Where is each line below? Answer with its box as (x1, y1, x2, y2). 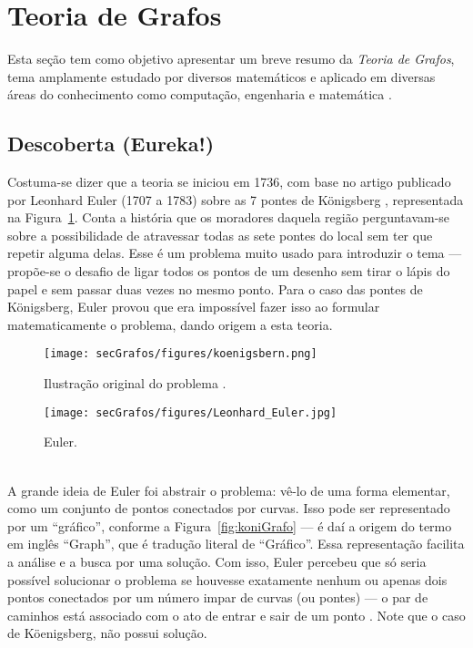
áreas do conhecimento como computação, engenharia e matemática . (7, 85, 392, 104)
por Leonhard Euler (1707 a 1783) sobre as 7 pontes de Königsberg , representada (7, 190, 464, 209)
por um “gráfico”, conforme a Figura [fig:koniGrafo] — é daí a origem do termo (7, 516, 452, 535)
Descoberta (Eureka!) (7, 129, 215, 158)
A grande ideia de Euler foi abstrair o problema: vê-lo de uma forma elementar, (7, 480, 450, 499)
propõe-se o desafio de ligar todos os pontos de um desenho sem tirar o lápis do (7, 262, 450, 281)
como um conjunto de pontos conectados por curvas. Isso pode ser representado (7, 499, 450, 518)
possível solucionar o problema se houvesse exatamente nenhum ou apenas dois (7, 570, 448, 589)
